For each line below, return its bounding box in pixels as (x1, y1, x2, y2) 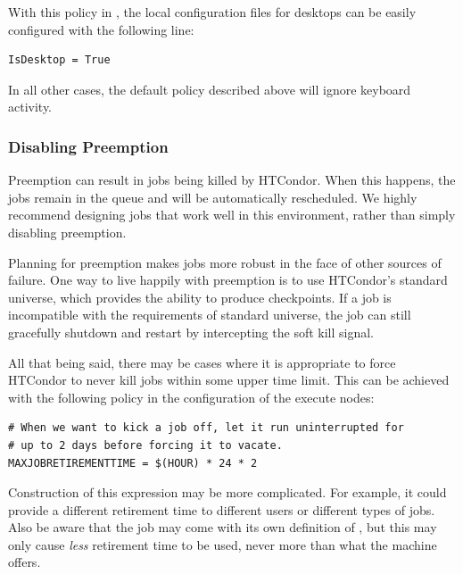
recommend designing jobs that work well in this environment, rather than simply (8, 205, 456, 224)
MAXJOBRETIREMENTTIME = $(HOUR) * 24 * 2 (8, 456, 258, 470)
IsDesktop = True (8, 54, 111, 67)
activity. (8, 97, 53, 116)
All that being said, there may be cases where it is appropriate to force (8, 353, 396, 371)
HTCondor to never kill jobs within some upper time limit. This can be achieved (8, 370, 450, 389)
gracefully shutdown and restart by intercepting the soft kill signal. (8, 322, 375, 341)
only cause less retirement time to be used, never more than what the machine (8, 535, 437, 553)
